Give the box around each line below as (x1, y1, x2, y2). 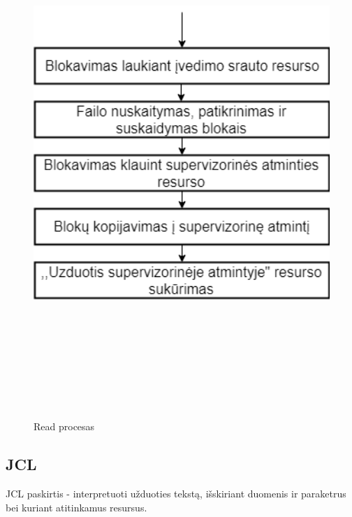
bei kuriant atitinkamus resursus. (6, 500, 147, 514)
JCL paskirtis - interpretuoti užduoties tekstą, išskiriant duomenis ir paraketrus (6, 486, 346, 501)
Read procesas (34, 419, 95, 434)
